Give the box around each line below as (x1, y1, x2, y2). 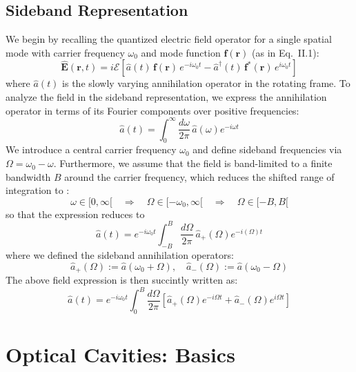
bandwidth (6, 169, 51, 184)
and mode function (141, 45, 221, 59)
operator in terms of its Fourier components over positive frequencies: (6, 103, 299, 117)
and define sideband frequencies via (192, 142, 342, 157)
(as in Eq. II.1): (252, 45, 319, 59)
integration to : (6, 183, 70, 197)
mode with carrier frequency (6, 45, 125, 59)
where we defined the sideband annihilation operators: (6, 247, 234, 262)
